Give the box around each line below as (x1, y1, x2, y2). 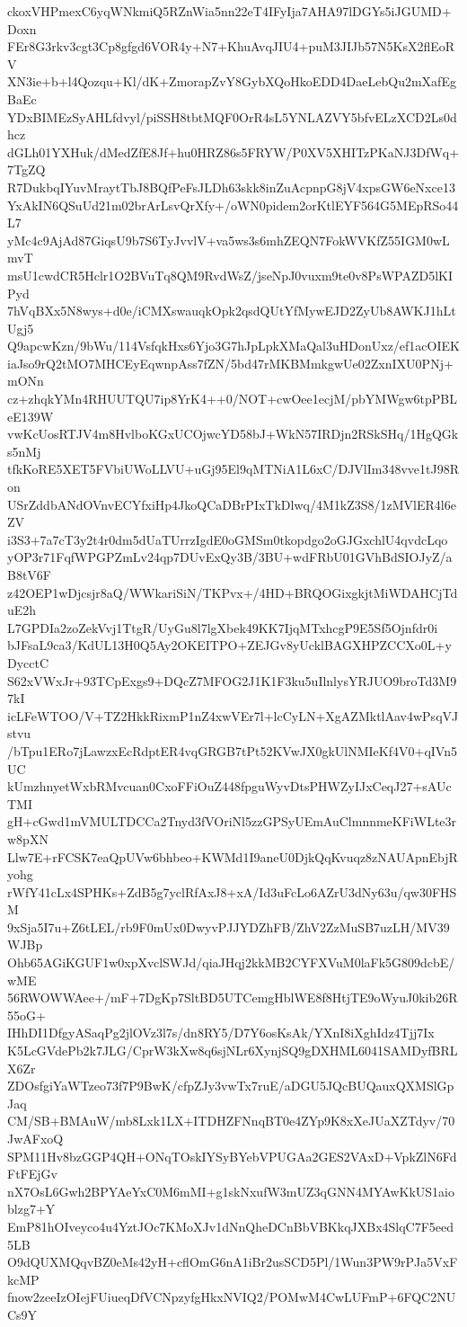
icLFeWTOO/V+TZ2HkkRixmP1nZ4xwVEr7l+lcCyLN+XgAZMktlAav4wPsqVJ (7, 706, 459, 725)
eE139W (7, 406, 54, 425)
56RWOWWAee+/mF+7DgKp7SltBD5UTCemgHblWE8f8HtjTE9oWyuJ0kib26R (7, 988, 458, 1007)
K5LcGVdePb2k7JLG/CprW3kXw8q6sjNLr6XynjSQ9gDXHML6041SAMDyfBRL (7, 1041, 458, 1060)
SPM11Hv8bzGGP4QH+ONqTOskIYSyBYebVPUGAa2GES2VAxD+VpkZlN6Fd (7, 1146, 457, 1165)
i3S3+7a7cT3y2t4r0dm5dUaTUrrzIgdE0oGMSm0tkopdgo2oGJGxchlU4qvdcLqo (7, 530, 448, 548)
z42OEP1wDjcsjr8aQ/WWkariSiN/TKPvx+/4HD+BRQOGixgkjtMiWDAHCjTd (7, 583, 458, 601)
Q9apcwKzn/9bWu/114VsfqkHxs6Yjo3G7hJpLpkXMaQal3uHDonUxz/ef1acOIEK (7, 336, 460, 355)
